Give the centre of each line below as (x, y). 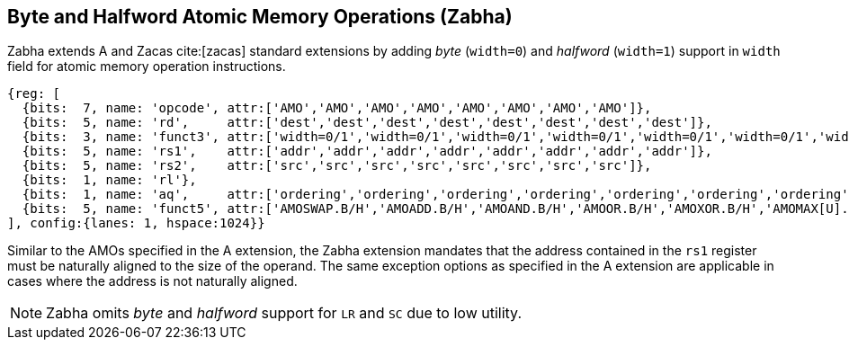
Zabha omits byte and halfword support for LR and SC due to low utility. (284, 313)
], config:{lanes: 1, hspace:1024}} (136, 223)
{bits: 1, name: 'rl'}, (109, 180)
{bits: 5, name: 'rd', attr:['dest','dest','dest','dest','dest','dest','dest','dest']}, (367, 123)
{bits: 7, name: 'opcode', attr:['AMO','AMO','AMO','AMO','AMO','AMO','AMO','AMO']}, (337, 108)
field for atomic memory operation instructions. (147, 67)
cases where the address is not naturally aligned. (152, 281)
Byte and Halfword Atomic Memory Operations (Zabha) (260, 17)
